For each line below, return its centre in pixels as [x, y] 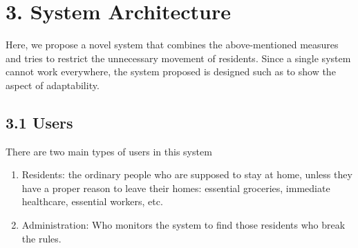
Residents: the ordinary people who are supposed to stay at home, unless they [187, 174]
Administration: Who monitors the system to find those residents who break [183, 225]
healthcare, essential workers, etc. [92, 201]
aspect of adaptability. [53, 85]
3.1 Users [39, 122]
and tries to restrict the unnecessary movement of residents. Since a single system [178, 58]
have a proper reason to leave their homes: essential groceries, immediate [176, 188]
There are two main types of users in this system [109, 151]
